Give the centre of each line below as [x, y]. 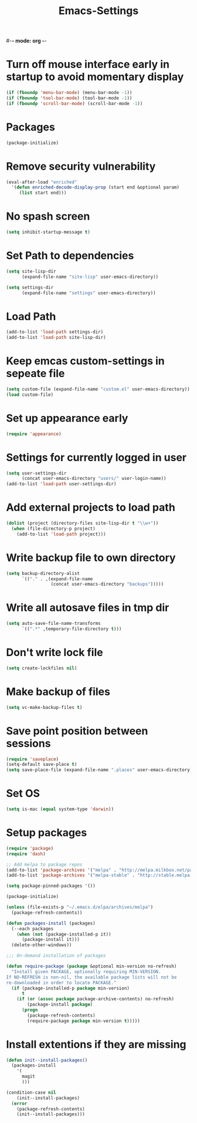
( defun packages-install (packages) [51, 923]
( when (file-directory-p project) [53, 529]
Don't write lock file [55, 653]
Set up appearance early [67, 418]
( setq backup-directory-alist [43, 573]
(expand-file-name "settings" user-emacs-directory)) [89, 293]
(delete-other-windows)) [42, 945]
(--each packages [33, 929]
